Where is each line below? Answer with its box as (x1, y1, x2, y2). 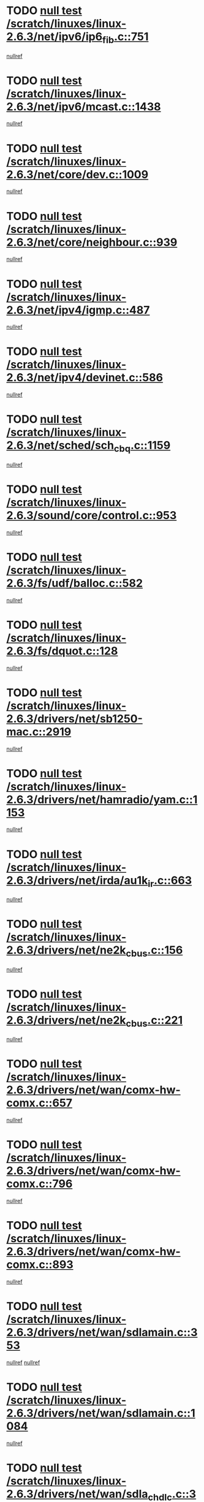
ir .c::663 (148, 873, 192, 889)
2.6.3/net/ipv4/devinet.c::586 (6, 371, 164, 385)
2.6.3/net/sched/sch (6, 439, 115, 452)
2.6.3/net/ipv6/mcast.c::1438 (6, 99, 161, 113)
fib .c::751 (102, 30, 149, 46)
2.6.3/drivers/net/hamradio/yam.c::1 (6, 792, 198, 806)
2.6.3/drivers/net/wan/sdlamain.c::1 (6, 1406, 195, 1420)
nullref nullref (6, 1359, 40, 1366)
